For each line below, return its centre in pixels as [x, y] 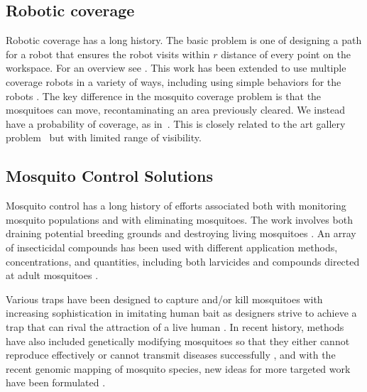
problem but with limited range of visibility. [104, 137]
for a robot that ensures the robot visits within [108, 54]
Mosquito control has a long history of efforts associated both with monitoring [176, 206]
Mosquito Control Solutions [110, 176]
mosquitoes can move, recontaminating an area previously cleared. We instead [176, 110]
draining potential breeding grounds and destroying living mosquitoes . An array [181, 233]
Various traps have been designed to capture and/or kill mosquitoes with [164, 299]
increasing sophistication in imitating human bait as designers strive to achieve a [181, 313]
